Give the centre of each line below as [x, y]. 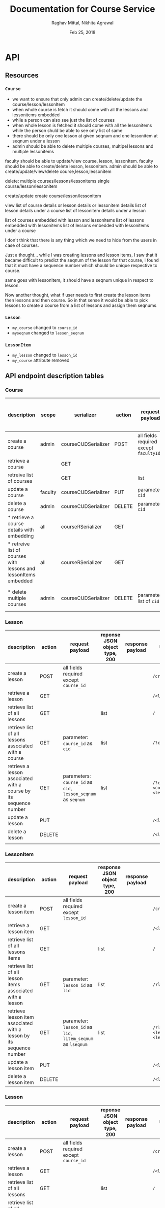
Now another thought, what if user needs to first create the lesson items [78, 295]
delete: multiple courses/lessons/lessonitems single [57, 181]
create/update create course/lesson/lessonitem [53, 196]
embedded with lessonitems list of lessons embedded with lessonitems [77, 225]
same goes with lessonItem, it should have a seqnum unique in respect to [79, 280]
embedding [21, 536]
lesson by [19, 1036]
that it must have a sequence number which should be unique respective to [81, 265]
